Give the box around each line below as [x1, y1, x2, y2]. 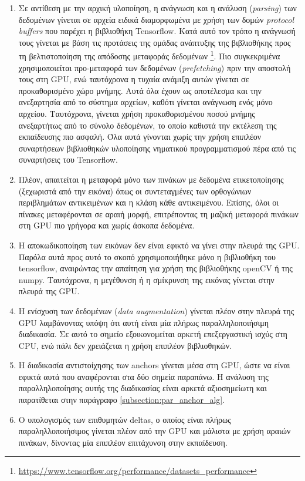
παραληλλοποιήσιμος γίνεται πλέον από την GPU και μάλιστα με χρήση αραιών [18, 425, 291, 437]
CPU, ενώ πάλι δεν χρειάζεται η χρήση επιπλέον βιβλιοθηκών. [18, 339, 232, 351]
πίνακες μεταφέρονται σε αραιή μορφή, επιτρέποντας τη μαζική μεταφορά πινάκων [18, 207, 299, 220]
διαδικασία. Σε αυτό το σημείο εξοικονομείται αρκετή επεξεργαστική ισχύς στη [18, 328, 287, 340]
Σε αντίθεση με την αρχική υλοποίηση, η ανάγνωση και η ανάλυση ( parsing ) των [18, 2, 297, 14]
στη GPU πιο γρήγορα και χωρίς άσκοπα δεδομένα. [18, 219, 195, 231]
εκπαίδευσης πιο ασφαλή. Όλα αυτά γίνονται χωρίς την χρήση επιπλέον [18, 130, 262, 143]
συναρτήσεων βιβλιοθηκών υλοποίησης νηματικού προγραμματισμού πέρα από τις [18, 142, 296, 154]
